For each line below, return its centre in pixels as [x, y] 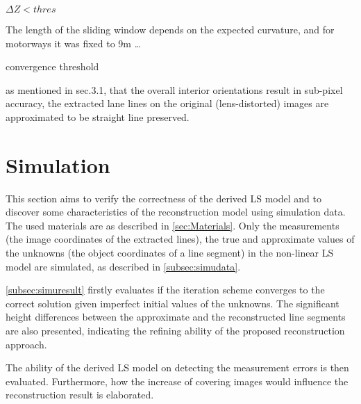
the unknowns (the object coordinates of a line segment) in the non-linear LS [170, 253]
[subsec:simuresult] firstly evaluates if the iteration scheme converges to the [165, 290]
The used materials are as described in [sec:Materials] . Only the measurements [173, 225]
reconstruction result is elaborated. [80, 395]
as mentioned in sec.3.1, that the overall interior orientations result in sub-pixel [174, 89]
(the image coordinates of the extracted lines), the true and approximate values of [180, 239]
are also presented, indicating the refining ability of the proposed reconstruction [175, 331]
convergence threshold [52, 66]
